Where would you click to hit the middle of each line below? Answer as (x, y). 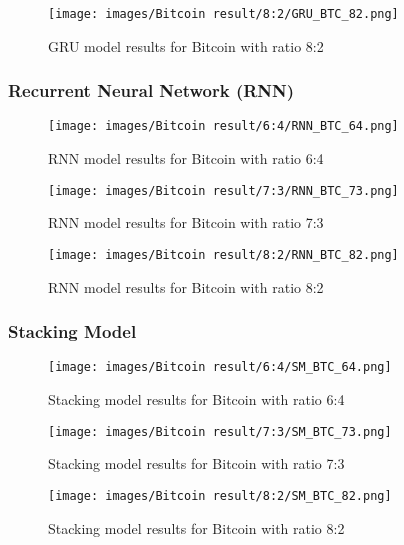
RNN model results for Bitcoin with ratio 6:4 (186, 158)
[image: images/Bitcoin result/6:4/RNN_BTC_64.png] (223, 126)
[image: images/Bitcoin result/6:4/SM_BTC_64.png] (220, 367)
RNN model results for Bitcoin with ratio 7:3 (186, 222)
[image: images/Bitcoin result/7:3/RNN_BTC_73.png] (223, 190)
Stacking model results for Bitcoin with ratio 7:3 (196, 463)
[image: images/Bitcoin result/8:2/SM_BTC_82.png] (220, 495)
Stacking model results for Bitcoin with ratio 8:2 (196, 527)
